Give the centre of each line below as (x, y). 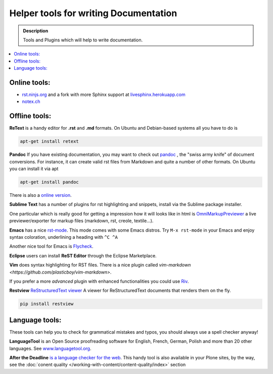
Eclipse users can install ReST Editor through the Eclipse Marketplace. (83, 255)
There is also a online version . (40, 195)
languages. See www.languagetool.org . (50, 348)
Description (36, 31)
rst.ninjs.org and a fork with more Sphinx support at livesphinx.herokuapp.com (104, 95)
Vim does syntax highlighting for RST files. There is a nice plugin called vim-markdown (100, 265)
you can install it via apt (34, 169)
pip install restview (47, 304)
